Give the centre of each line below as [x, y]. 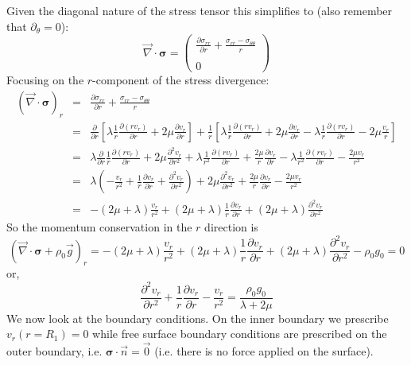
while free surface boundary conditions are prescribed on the [240, 334]
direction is [231, 227]
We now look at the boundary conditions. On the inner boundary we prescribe [198, 318]
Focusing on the [45, 80]
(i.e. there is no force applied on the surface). [264, 351]
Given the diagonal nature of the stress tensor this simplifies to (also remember [200, 10]
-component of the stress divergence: [181, 80]
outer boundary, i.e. [54, 351]
